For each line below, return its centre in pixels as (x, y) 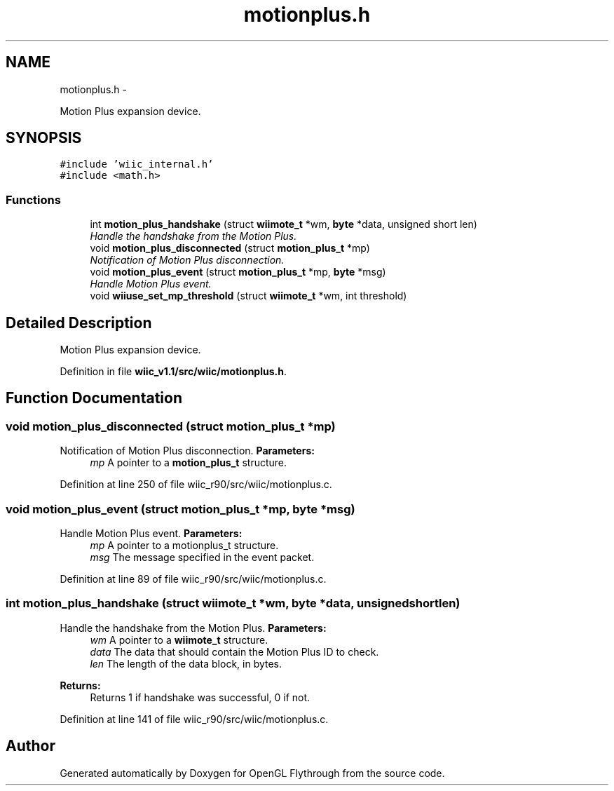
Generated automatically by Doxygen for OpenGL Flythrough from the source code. (252, 773)
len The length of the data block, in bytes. (186, 663)
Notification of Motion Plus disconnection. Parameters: (187, 451)
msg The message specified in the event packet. (202, 557)
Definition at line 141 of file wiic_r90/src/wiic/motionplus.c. (194, 719)
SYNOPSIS (44, 138)
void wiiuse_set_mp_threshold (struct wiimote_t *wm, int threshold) (248, 296)
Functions (33, 200)
